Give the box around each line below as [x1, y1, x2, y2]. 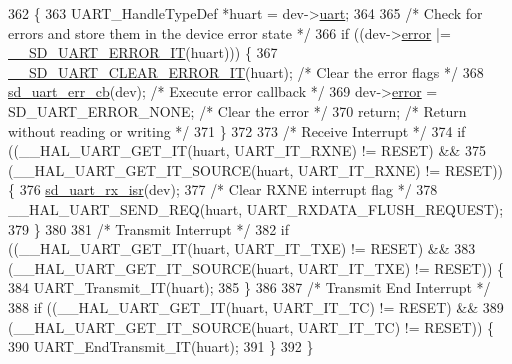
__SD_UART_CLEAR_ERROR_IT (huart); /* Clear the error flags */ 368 [8, 61, 484, 82]
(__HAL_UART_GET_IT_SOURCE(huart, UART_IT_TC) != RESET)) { [8, 316, 495, 337]
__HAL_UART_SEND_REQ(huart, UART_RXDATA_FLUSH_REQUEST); [8, 198, 504, 219]
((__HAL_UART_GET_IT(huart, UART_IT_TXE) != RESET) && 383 [8, 238, 476, 259]
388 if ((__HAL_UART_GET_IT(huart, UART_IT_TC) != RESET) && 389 [8, 296, 504, 317]
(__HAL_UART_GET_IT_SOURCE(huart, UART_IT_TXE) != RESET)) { [8, 257, 505, 278]
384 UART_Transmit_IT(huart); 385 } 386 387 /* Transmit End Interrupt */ [8, 277, 491, 298]
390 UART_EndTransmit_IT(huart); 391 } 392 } [8, 336, 314, 357]
